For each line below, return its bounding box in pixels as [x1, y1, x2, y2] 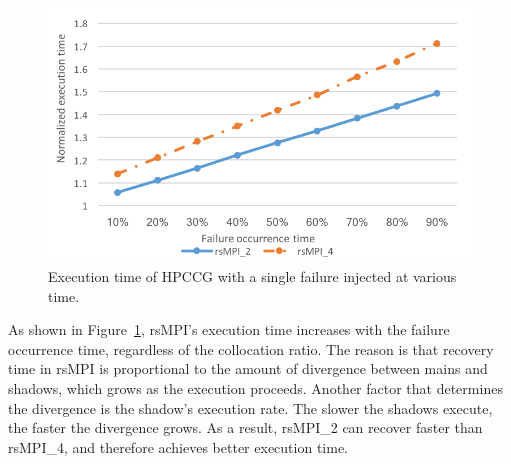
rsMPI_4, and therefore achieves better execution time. [8, 436, 348, 457]
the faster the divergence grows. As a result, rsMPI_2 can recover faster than [8, 417, 483, 438]
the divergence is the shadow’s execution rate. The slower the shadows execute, [8, 397, 493, 418]
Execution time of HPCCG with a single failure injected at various [48, 265, 457, 286]
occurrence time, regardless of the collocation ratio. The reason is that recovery [8, 338, 494, 359]
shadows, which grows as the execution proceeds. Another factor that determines [8, 377, 503, 398]
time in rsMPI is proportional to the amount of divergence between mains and [8, 358, 488, 379]
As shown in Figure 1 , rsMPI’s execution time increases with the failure [8, 319, 450, 340]
